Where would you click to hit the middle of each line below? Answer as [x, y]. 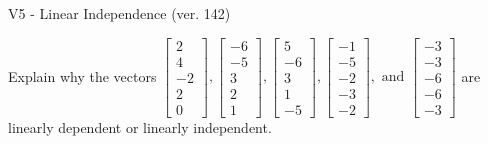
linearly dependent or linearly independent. [140, 126]
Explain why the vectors [82, 75]
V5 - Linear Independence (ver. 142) [119, 13]
